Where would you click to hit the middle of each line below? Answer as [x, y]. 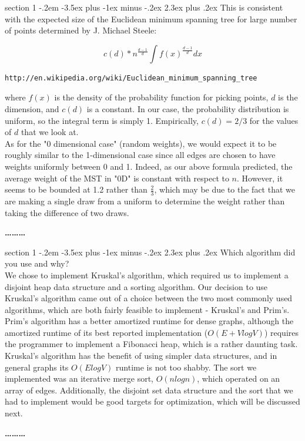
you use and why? [37, 263]
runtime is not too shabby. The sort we [186, 367]
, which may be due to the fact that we [224, 189]
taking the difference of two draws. [67, 212]
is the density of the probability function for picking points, [161, 97]
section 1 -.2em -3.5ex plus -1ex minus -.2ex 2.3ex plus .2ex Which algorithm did [150, 252]
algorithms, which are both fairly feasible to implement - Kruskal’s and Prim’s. [147, 309]
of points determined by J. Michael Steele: [81, 30]
